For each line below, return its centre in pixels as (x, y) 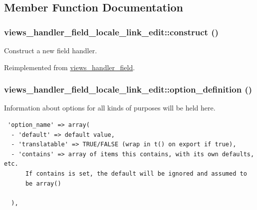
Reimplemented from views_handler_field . (70, 67)
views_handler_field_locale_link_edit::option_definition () (128, 89)
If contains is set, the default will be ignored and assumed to (136, 173)
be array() (43, 183)
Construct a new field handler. (51, 50)
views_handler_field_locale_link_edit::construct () (111, 32)
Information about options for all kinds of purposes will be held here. (110, 108)
